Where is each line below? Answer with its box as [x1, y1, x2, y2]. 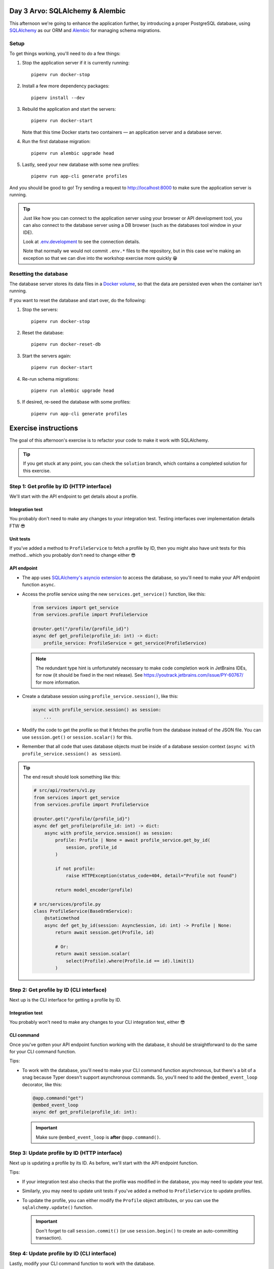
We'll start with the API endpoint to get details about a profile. [9, 493, 138, 499]
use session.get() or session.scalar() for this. [22, 734, 133, 740]
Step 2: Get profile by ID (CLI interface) [9, 986, 107, 993]
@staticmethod [44, 915, 80, 921]
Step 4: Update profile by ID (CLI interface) [9, 1250, 117, 1257]
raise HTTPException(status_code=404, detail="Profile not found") [65, 873, 237, 879]
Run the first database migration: [22, 139, 91, 145]
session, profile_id [65, 844, 117, 850]
